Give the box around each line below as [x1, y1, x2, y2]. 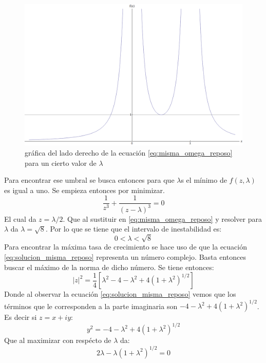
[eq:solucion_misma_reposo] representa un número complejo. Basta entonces [4, 252, 246, 262]
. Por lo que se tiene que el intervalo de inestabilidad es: [45, 223, 222, 234]
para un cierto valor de [25, 157, 97, 168]
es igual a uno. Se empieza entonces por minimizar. [4, 184, 165, 195]
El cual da [4, 213, 36, 224]
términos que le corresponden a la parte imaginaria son [4, 300, 178, 311]
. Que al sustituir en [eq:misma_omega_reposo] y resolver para [63, 213, 262, 224]
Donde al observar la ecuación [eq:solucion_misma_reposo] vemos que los [4, 289, 236, 299]
